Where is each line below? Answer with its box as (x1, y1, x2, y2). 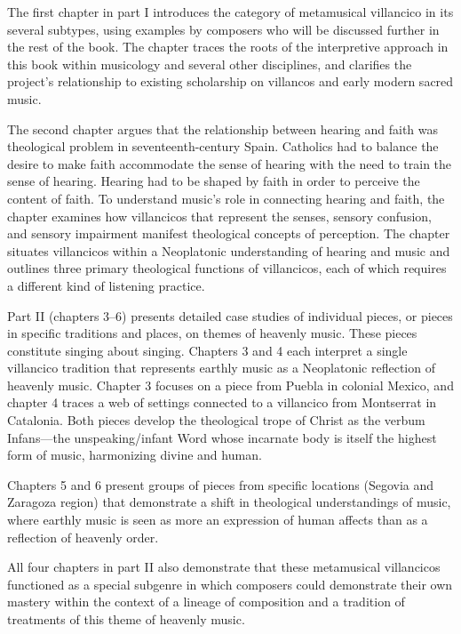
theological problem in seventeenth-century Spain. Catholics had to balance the (7, 137, 439, 156)
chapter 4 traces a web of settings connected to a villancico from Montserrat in (7, 393, 437, 412)
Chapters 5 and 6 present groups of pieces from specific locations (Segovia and (7, 475, 434, 494)
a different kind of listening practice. (7, 276, 205, 294)
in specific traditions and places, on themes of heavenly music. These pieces (7, 324, 417, 342)
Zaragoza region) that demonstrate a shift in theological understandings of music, (7, 493, 451, 511)
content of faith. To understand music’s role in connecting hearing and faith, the (7, 189, 445, 207)
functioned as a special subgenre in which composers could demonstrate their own (7, 574, 453, 593)
